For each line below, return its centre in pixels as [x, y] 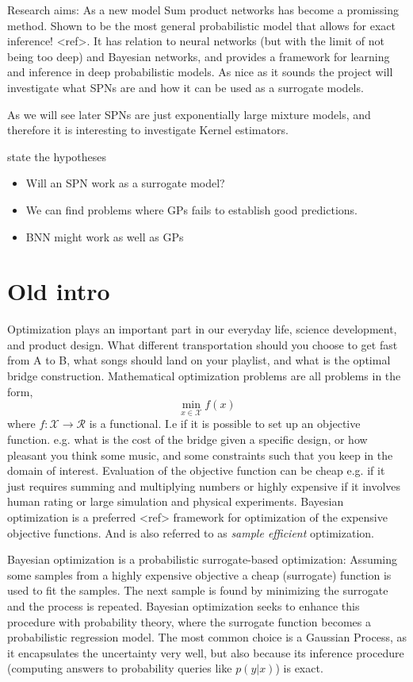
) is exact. [299, 668]
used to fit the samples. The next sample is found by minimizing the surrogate [198, 590]
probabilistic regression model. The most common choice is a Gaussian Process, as [207, 637]
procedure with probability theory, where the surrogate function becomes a [189, 621]
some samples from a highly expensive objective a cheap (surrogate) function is [199, 574]
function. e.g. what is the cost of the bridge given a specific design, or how [187, 439]
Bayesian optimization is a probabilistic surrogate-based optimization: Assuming [203, 559]
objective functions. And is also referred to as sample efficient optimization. [191, 532]
